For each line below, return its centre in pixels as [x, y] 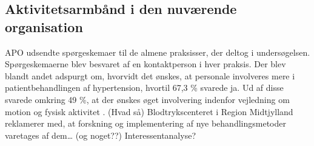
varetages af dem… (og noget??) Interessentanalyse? [100, 135]
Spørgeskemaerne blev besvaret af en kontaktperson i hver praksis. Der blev [145, 64]
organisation [44, 26]
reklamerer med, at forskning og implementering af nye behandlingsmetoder [145, 123]
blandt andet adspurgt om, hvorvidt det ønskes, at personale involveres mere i [150, 75]
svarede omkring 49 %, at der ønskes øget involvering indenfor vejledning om [147, 99]
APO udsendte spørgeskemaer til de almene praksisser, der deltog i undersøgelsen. [158, 52]
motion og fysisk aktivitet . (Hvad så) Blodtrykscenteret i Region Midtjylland [149, 111]
